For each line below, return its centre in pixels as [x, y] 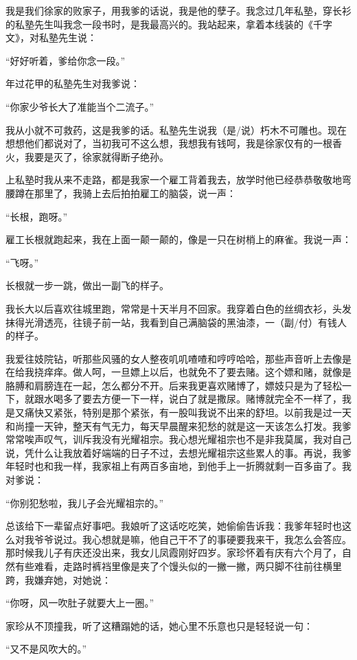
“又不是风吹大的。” [46, 649]
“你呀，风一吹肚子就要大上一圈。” [80, 603]
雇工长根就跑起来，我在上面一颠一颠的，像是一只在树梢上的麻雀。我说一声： [178, 239]
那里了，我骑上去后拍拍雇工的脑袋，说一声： [135, 193]
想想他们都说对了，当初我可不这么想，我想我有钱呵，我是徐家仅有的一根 [169, 143]
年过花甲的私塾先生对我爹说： [73, 83]
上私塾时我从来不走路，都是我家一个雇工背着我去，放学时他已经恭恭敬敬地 [174, 180]
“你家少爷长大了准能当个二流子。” [80, 106]
